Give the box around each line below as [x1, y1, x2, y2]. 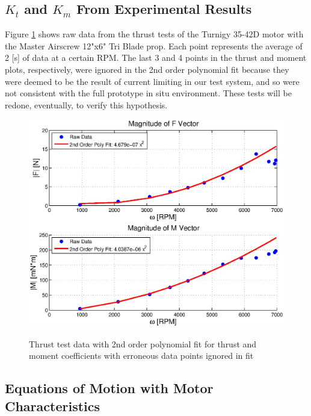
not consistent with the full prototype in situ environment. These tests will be [5, 87, 292, 99]
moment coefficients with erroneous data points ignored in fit [29, 349, 254, 362]
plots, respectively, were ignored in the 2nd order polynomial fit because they [5, 63, 289, 75]
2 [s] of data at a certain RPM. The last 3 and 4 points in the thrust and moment [5, 51, 307, 64]
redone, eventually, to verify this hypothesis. [5, 98, 168, 111]
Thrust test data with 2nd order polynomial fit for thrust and [29, 337, 257, 350]
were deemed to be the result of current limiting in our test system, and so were [5, 75, 300, 87]
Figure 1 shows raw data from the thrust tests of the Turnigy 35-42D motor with [5, 28, 304, 40]
